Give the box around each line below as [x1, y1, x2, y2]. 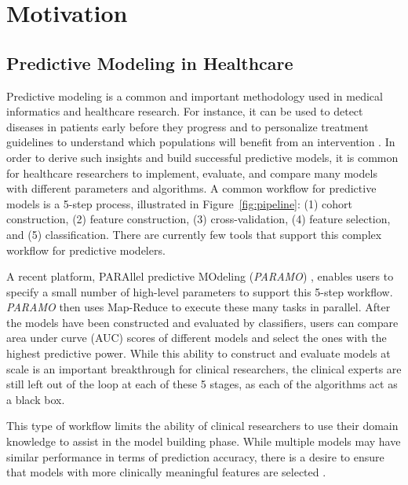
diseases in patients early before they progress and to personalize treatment [6, 118, 369, 134]
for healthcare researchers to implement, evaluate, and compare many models [6, 164, 377, 181]
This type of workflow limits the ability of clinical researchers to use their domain [6, 417, 399, 434]
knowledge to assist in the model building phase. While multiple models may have [6, 433, 401, 450]
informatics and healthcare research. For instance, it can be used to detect [6, 103, 363, 119]
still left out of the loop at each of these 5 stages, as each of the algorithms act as [6, 376, 398, 392]
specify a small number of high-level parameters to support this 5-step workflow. [6, 283, 393, 299]
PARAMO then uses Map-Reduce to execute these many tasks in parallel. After [6, 299, 391, 315]
